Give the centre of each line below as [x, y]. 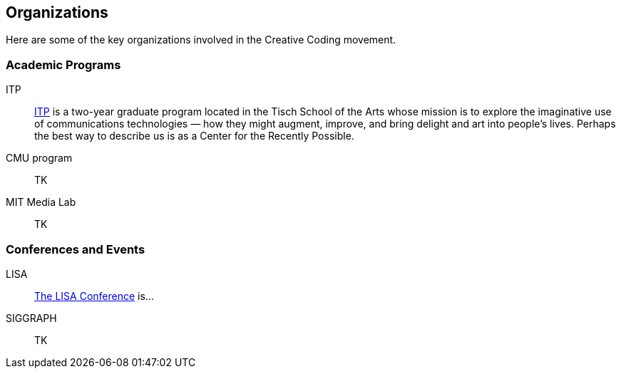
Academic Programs [63, 64]
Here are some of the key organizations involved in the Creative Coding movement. [201, 40]
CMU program [39, 158]
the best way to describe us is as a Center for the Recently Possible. [194, 136]
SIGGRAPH [31, 318]
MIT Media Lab [41, 202]
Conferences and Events [76, 249]
